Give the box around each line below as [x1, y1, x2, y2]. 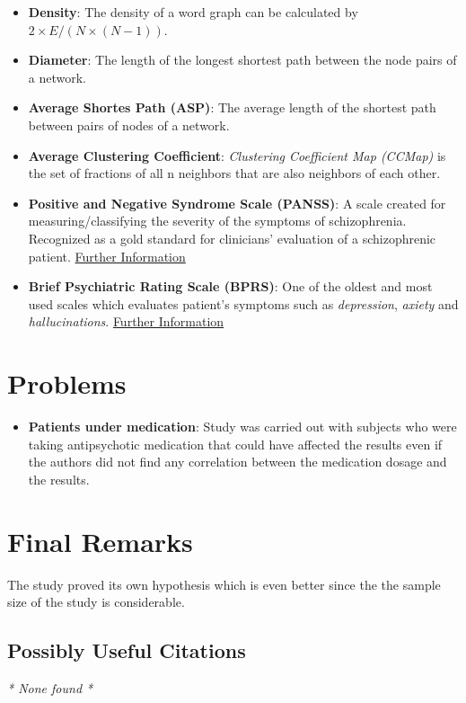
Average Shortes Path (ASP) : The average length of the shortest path [28, 98, 436, 117]
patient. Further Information [28, 246, 186, 265]
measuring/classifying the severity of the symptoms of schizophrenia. [28, 211, 407, 230]
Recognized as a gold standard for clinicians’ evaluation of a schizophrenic [28, 228, 436, 247]
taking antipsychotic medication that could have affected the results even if [28, 434, 443, 453]
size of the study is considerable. [7, 592, 185, 611]
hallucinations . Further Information [28, 312, 224, 331]
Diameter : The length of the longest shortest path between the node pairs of [28, 50, 457, 69]
